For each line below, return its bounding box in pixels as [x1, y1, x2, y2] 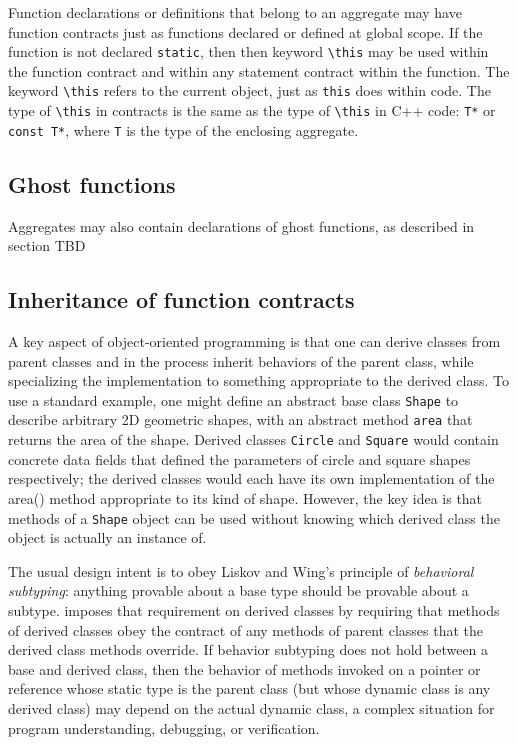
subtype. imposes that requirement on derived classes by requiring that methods [8, 599, 500, 620]
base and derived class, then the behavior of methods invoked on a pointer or [8, 658, 481, 679]
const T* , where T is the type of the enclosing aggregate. [8, 119, 359, 140]
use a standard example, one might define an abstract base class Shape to [8, 389, 459, 410]
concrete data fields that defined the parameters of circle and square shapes [8, 448, 471, 469]
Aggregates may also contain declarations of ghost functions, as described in [8, 215, 475, 236]
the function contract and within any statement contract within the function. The [8, 60, 510, 81]
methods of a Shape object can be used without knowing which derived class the [8, 507, 500, 528]
